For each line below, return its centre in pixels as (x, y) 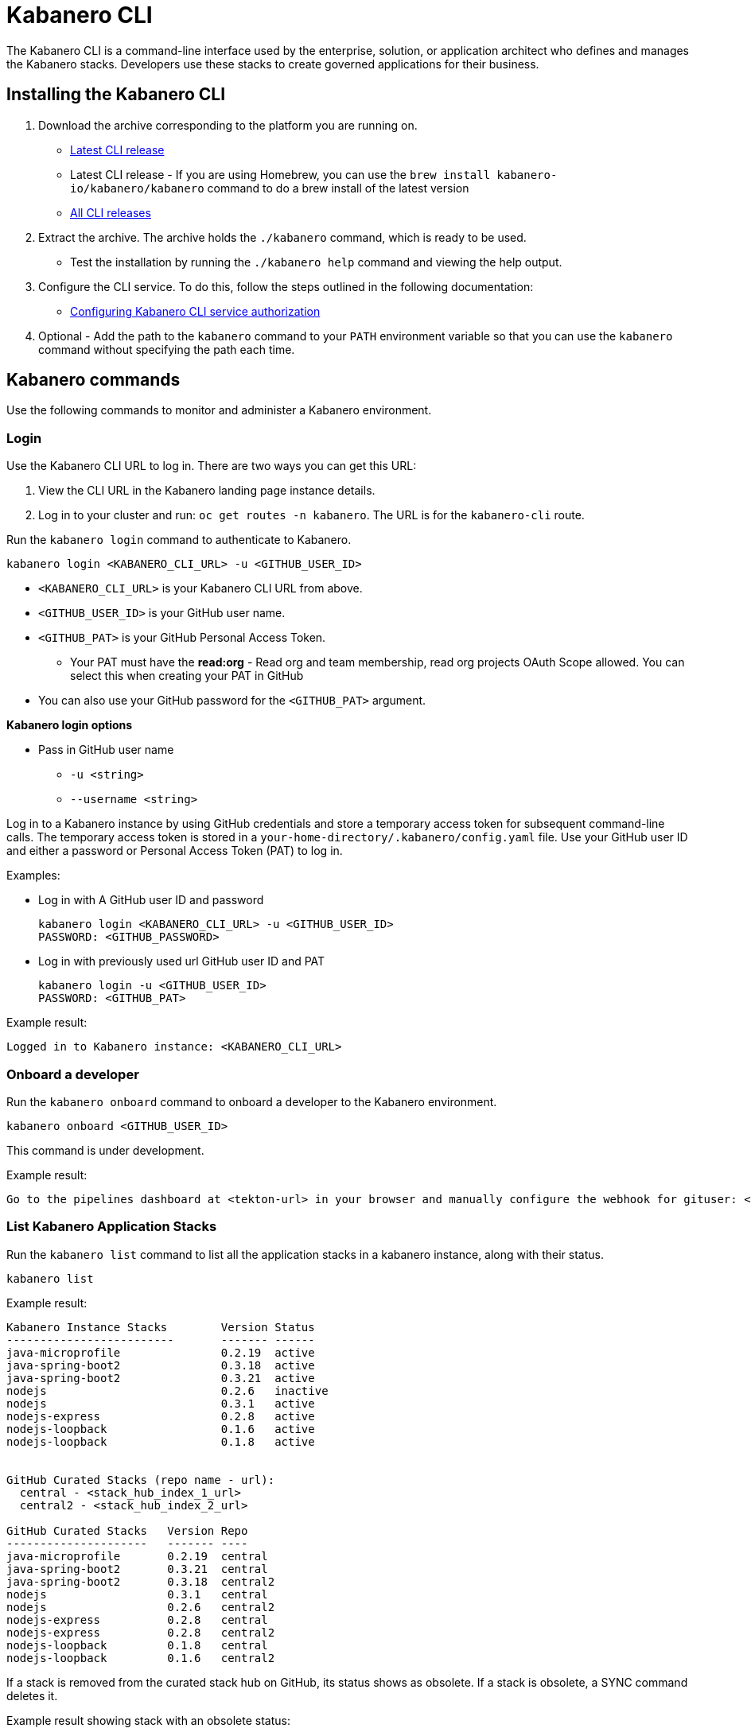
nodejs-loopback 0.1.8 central (137, 1645)
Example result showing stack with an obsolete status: (148, 1720)
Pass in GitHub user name (106, 750)
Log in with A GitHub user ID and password (151, 900)
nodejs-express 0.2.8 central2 (141, 1632)
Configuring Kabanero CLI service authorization (195, 311)
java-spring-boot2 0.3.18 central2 (141, 1581)
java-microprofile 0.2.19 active (161, 1352)
